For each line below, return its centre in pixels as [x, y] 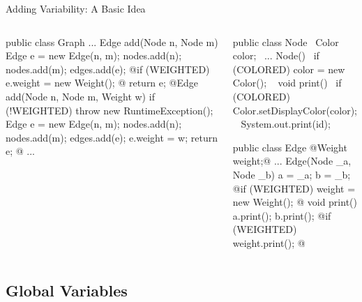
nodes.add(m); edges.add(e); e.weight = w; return [112, 137]
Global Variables [67, 290]
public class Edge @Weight [290, 147]
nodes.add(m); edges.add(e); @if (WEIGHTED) [108, 69]
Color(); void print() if [287, 83]
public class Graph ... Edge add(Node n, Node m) [112, 41]
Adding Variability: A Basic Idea [76, 8]
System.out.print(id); [286, 124]
